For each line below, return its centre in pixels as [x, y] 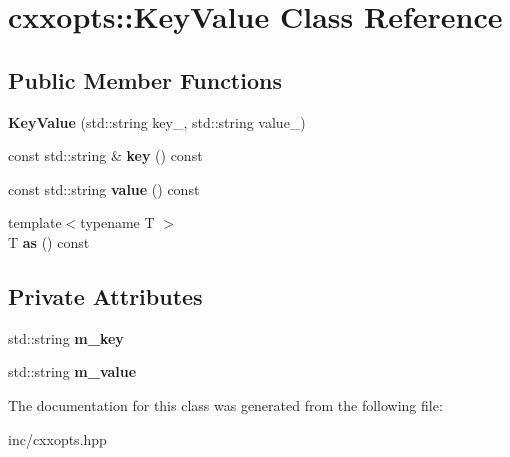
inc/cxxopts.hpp [57, 438]
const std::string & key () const [105, 155]
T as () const [49, 241]
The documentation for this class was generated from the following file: [225, 404]
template [35, 222]
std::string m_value [72, 371]
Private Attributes [105, 295]
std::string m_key [66, 337]
